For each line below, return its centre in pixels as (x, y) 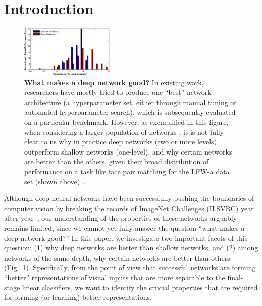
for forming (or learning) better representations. (78, 297)
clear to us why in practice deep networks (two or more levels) (121, 142)
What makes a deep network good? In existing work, (114, 82)
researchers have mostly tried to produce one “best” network (118, 92)
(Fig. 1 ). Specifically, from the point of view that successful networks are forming (130, 267)
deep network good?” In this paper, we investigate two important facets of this (126, 238)
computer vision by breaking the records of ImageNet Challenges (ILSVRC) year (129, 208)
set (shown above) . (55, 181)
